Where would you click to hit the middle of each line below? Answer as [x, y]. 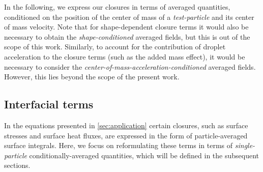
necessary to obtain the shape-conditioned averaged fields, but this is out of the [127, 36]
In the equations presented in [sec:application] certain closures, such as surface [126, 125]
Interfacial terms [49, 104]
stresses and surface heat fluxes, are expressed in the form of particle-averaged [126, 135]
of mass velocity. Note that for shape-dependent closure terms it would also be [126, 27]
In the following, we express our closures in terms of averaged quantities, [117, 7]
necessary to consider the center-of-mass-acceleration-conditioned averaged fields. [130, 66]
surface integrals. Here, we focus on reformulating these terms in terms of [119, 145]
